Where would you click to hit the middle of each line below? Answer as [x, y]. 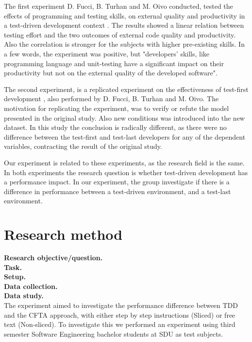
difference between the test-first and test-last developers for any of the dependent [125, 136]
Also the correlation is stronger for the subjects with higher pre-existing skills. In [124, 44]
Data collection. [31, 286]
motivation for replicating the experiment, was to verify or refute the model [117, 108]
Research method [63, 234]
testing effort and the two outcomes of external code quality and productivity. [120, 34]
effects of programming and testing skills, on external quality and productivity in [125, 15]
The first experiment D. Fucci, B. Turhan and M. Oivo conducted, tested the [118, 6]
